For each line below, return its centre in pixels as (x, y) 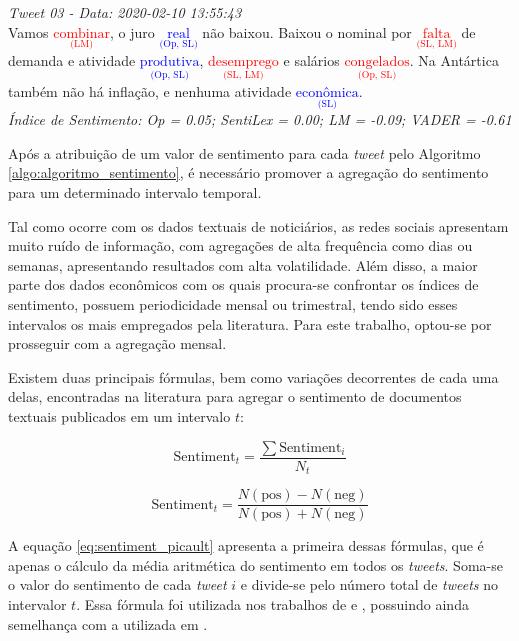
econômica (327, 93)
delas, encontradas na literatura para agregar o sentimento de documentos (235, 396)
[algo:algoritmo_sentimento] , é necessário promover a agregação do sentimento (248, 172)
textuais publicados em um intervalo (119, 415)
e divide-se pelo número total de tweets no (369, 584)
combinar (82, 33)
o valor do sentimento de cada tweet (117, 584)
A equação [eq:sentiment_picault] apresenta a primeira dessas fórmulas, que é (246, 545)
